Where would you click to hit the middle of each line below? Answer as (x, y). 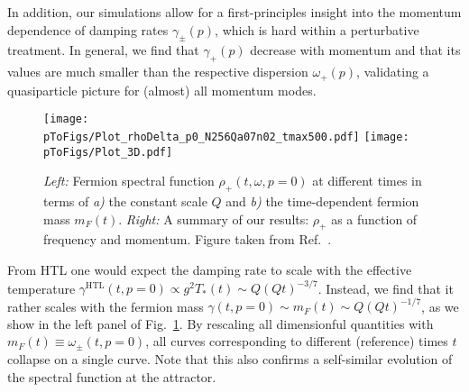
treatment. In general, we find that (103, 50)
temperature (41, 288)
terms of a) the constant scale (125, 201)
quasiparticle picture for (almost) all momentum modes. (162, 90)
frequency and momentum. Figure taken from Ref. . (188, 239)
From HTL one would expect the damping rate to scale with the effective (210, 269)
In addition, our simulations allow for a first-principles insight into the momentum (234, 12)
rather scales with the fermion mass (106, 306)
